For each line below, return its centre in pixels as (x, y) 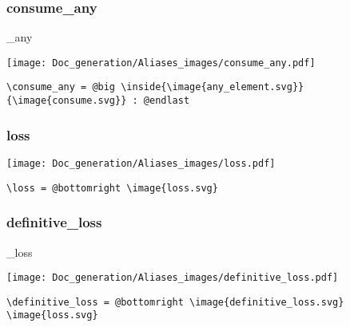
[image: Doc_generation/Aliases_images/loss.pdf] (141, 163)
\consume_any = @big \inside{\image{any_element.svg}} (155, 87)
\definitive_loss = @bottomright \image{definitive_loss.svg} (175, 302)
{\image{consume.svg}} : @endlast (98, 101)
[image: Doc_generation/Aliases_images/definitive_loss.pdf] (173, 278)
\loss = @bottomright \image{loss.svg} (112, 188)
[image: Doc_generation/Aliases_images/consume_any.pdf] (161, 63)
